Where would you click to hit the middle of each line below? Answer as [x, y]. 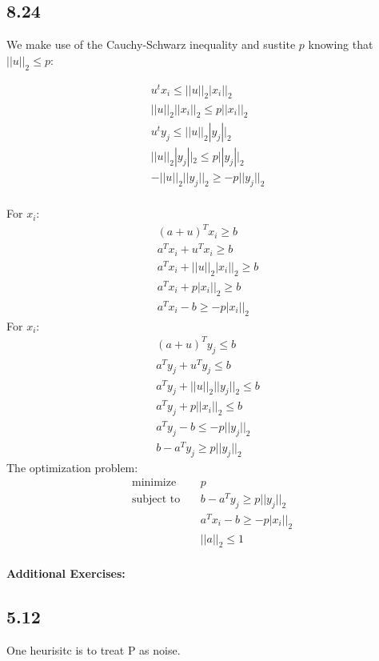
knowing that [341, 44]
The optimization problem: [72, 468]
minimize [154, 482]
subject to [156, 499]
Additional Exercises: [66, 573]
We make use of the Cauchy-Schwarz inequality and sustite [151, 44]
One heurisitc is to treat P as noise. [94, 649]
